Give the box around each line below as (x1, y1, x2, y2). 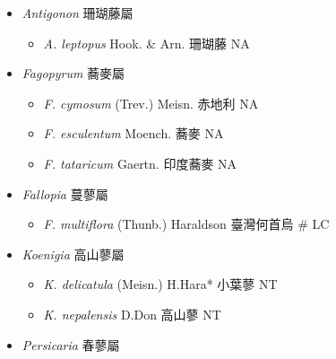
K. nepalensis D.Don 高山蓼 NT (43, 304, 221, 323)
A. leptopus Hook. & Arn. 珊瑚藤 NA (43, 33, 250, 52)
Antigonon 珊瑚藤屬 (22, 4, 134, 22)
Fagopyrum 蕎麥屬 (22, 64, 125, 83)
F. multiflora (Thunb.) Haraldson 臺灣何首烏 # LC (43, 215, 330, 233)
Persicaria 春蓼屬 (22, 335, 120, 354)
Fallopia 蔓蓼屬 (22, 184, 108, 203)
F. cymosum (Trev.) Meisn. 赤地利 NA (43, 93, 259, 112)
